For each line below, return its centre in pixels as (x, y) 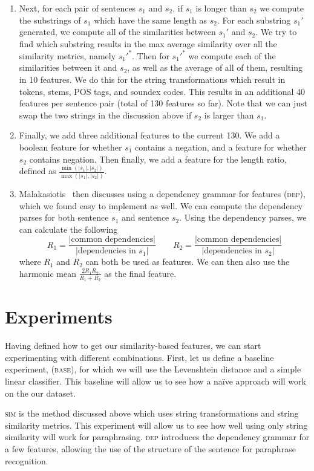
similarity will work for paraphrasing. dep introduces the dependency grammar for (157, 437)
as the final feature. (140, 273)
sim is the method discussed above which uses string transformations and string (152, 413)
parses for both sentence (64, 217)
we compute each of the (232, 55)
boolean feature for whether (70, 147)
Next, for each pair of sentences (77, 8)
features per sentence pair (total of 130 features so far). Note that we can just (163, 103)
